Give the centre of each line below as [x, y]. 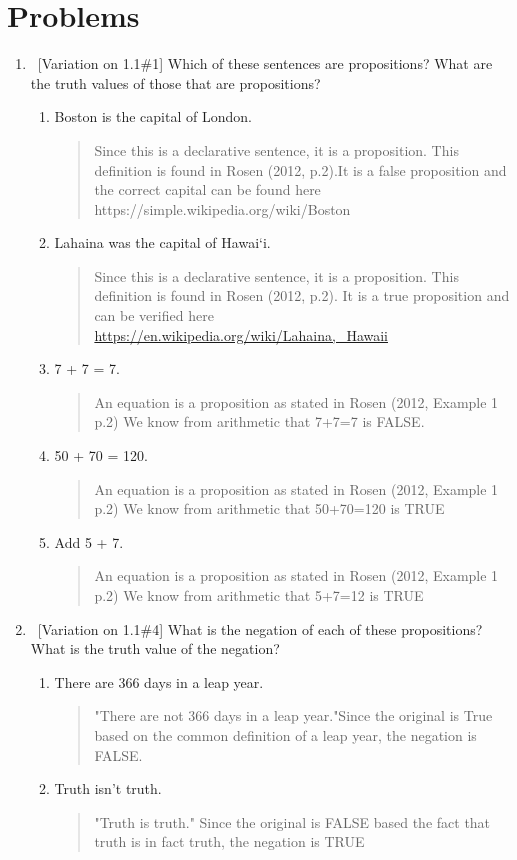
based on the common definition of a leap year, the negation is [285, 734]
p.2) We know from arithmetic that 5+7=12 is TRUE [259, 595]
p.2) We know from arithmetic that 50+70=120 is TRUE [269, 508]
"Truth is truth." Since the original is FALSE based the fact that [292, 821]
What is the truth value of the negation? [155, 648]
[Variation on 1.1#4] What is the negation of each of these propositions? [260, 628]
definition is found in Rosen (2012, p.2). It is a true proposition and [302, 295]
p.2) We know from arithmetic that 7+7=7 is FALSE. [259, 421]
